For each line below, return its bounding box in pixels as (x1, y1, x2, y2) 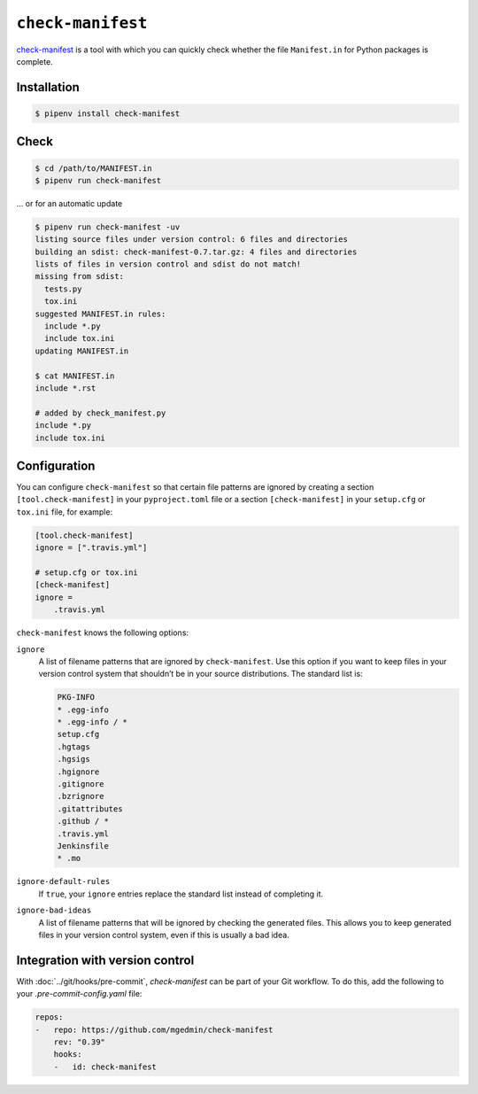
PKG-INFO (57, 692, 96, 702)
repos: (35, 1013, 64, 1022)
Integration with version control (16, 952, 195, 967)
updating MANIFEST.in (35, 345, 129, 356)
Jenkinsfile (57, 841, 110, 850)
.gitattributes (57, 803, 123, 814)
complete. (16, 56, 53, 66)
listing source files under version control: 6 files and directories (35, 235, 349, 244)
